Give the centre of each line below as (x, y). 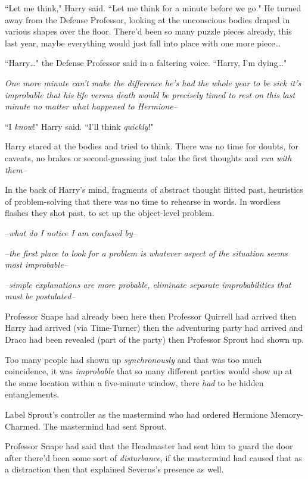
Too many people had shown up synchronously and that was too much (133, 359)
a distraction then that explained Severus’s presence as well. (114, 469)
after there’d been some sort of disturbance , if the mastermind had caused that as (153, 457)
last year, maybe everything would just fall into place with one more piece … (143, 43)
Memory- (287, 414)
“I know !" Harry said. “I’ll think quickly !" (79, 126)
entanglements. (32, 394)
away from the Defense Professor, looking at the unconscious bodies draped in (147, 19)
